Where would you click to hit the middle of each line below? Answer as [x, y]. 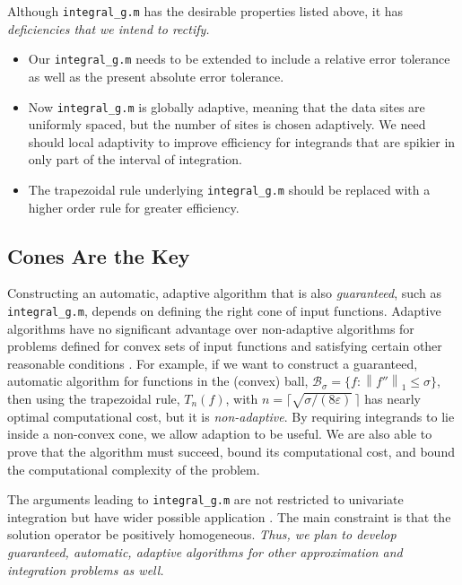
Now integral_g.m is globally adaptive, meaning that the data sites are [227, 106]
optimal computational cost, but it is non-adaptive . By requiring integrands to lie [231, 416]
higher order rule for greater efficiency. [134, 207]
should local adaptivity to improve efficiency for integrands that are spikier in [242, 141]
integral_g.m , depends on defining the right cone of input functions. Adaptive [224, 310]
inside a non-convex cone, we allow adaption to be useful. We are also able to [220, 434]
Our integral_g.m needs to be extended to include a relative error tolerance [239, 59]
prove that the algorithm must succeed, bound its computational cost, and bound [231, 451]
